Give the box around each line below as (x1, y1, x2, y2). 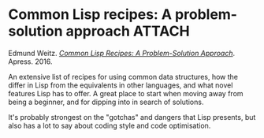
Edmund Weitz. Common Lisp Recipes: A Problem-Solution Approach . (8, 48, 236, 58)
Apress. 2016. (8, 57, 53, 66)
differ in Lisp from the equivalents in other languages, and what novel (8, 80, 233, 90)
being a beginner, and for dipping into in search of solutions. (8, 97, 204, 106)
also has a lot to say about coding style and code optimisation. (8, 121, 211, 130)
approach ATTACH (65, 22, 191, 40)
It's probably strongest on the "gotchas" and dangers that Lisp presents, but (8, 112, 256, 121)
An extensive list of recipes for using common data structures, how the (8, 72, 239, 81)
